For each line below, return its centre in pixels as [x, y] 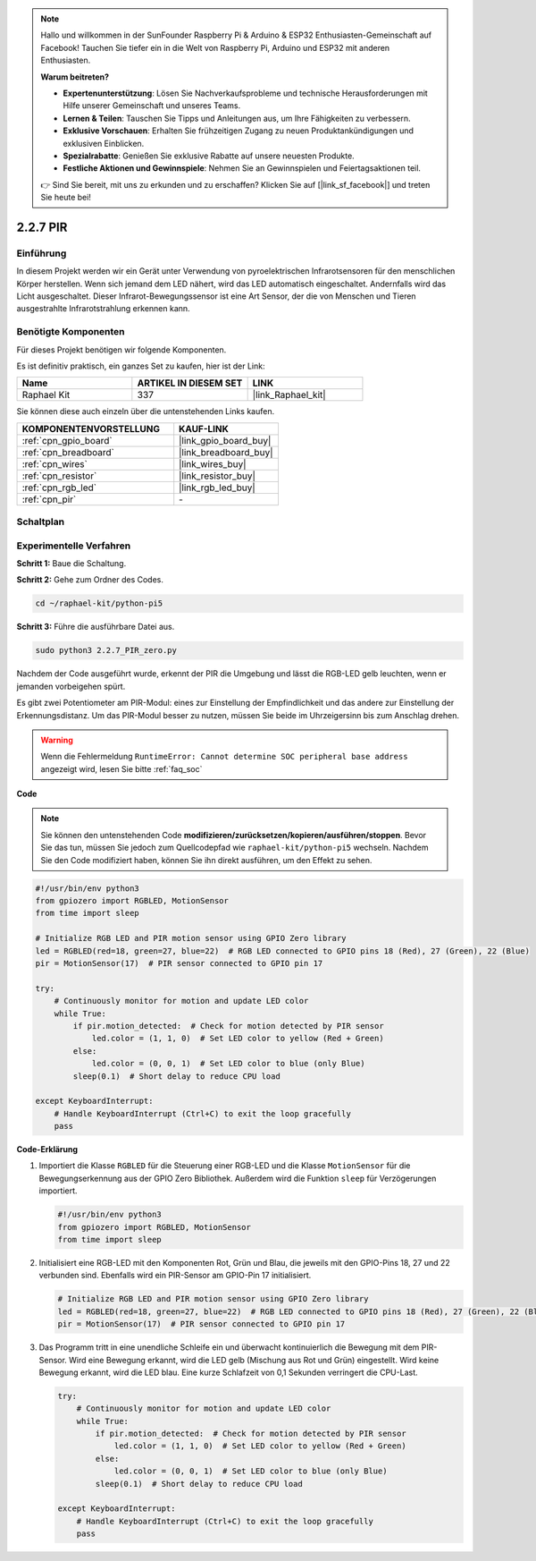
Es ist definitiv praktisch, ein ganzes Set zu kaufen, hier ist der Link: [141, 366]
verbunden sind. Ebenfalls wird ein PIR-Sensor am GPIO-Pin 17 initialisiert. [175, 1276]
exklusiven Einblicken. [104, 143]
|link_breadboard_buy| [226, 452]
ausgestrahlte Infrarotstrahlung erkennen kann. [104, 309]
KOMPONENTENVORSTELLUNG [91, 428]
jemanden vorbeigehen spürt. [71, 686]
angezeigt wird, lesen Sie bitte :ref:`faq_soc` [121, 768]
